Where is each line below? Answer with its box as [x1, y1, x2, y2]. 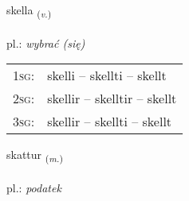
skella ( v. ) [6, 2, 52, 20]
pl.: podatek [6, 180, 61, 196]
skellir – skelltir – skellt [47, 89, 177, 108]
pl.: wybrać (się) [6, 34, 85, 51]
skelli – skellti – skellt [47, 66, 167, 85]
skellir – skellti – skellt [47, 112, 172, 131]
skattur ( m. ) [6, 146, 63, 165]
